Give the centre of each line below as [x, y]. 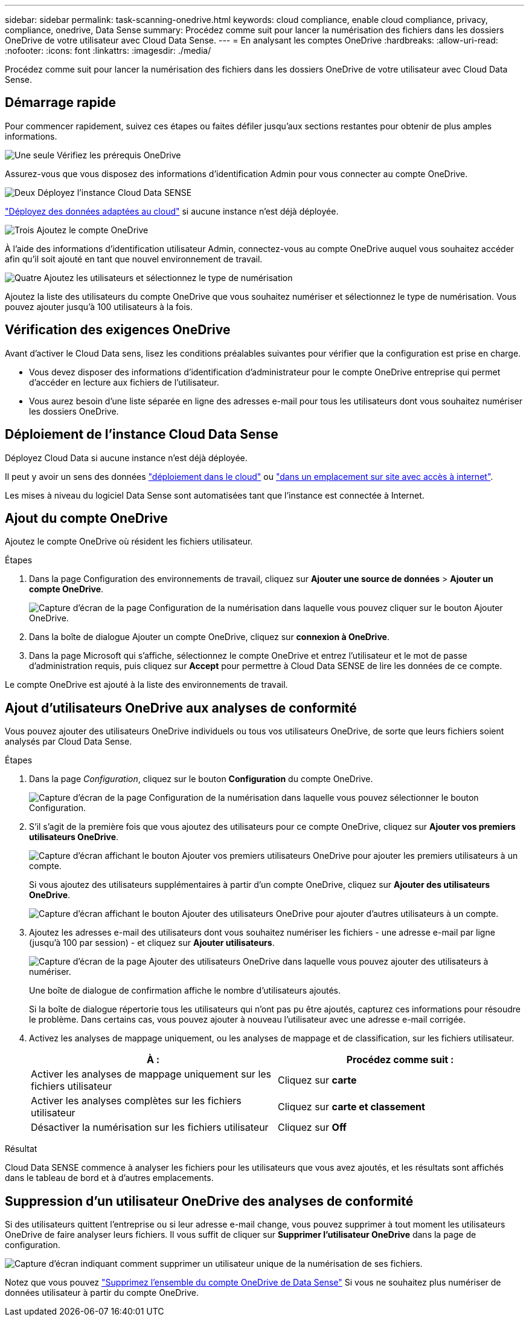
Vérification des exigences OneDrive [118, 330]
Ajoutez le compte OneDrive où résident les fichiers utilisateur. [129, 542]
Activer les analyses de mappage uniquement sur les [151, 1074]
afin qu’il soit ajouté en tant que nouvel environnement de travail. [134, 259]
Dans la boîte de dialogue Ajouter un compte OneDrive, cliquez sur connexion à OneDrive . [209, 637]
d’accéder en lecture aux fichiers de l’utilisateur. [124, 382]
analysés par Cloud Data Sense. [69, 742]
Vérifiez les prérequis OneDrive [119, 155]
